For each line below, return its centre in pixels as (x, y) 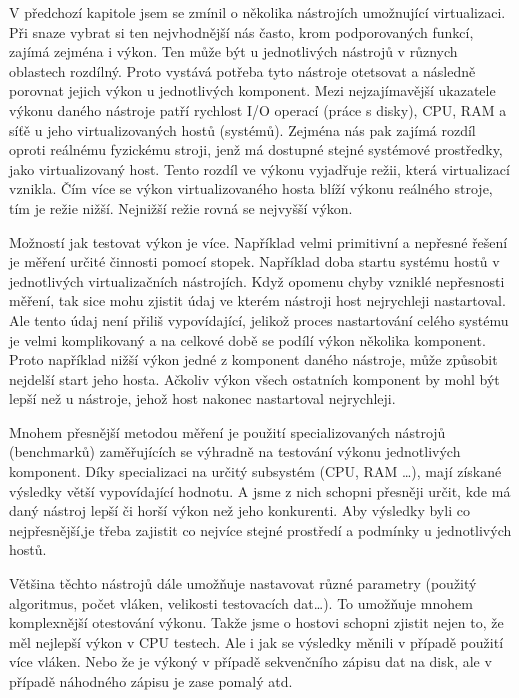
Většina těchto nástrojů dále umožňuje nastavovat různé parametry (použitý (243, 583)
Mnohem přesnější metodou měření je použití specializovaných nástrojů (227, 431)
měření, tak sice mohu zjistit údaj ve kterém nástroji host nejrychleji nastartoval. (257, 300)
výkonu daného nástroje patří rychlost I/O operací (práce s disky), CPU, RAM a (258, 109)
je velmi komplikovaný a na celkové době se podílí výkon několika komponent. (247, 339)
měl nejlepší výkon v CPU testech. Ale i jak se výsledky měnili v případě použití (256, 641)
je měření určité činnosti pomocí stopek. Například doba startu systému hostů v (254, 261)
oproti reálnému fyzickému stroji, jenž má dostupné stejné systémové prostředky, (256, 149)
